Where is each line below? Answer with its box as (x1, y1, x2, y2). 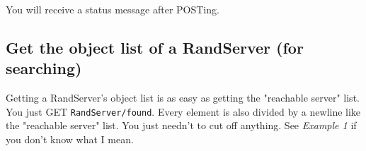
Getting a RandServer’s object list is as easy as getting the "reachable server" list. (6, 90, 360, 105)
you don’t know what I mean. (6, 132, 134, 147)
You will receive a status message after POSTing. (6, 2, 219, 16)
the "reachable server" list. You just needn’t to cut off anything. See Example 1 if (6, 118, 357, 133)
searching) (6, 57, 82, 79)
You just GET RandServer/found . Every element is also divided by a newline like (6, 104, 361, 119)
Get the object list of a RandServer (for (6, 36, 304, 58)
